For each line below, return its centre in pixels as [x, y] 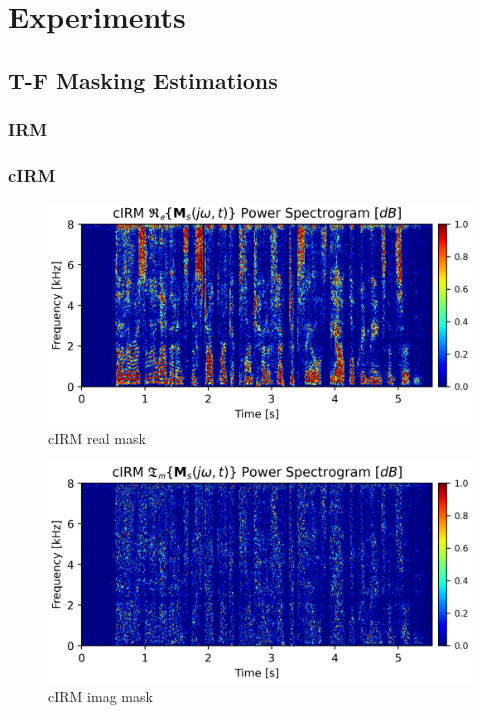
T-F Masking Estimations [143, 79]
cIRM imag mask [100, 696]
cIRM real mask [97, 437]
